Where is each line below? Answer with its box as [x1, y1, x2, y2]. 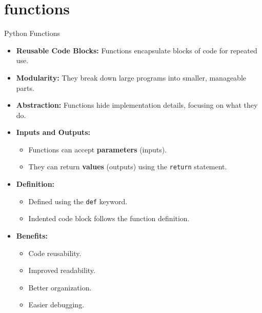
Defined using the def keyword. [28, 195, 128, 206]
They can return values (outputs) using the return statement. [28, 161, 227, 172]
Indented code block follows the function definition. [28, 213, 190, 224]
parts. [16, 82, 34, 93]
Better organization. [28, 282, 92, 292]
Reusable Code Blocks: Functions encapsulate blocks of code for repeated [16, 45, 257, 55]
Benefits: [16, 230, 48, 241]
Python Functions [4, 28, 61, 38]
